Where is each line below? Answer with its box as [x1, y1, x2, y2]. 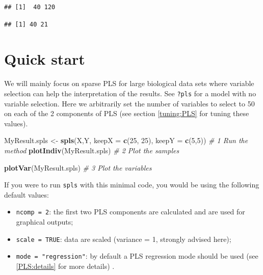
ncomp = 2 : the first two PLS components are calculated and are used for [16, 206, 245, 217]
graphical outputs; [16, 216, 73, 227]
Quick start [4, 48, 85, 69]
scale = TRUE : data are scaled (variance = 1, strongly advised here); [16, 233, 231, 244]
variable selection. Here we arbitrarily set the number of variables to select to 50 [4, 98, 255, 108]
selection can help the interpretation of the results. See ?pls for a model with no [4, 88, 256, 98]
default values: [4, 189, 49, 200]
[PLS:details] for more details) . [16, 260, 115, 271]
